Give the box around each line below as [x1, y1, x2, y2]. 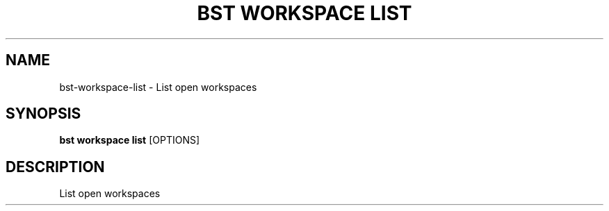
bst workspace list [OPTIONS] [59, 134, 200, 146]
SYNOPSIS [6, 105, 81, 123]
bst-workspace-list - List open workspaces [59, 81, 257, 93]
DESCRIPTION [6, 158, 105, 176]
